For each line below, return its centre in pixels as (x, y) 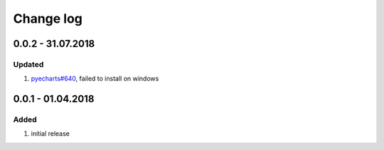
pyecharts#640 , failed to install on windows (95, 79)
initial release (50, 134)
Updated (28, 64)
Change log (48, 18)
